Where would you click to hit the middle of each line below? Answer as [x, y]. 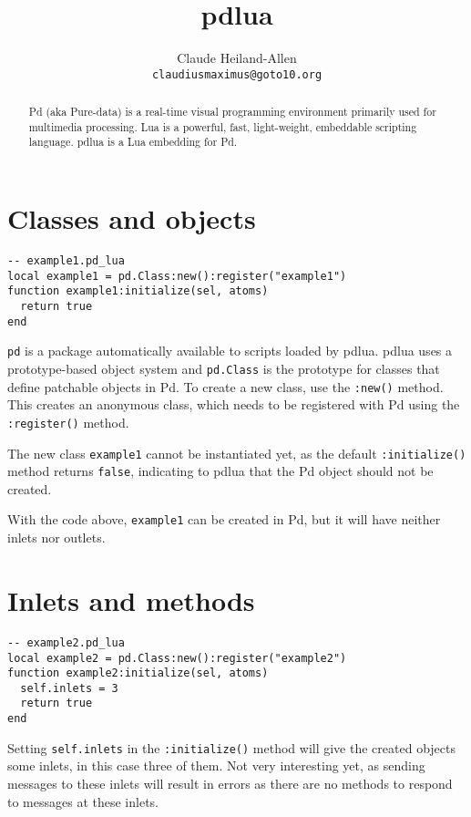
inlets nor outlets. [56, 538]
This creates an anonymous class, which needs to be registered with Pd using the [234, 404]
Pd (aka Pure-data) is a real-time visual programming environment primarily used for [232, 112]
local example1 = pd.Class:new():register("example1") [177, 276]
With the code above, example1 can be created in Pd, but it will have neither [224, 519]
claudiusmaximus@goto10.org [237, 74]
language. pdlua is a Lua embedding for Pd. [133, 142]
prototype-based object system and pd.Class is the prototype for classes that [224, 369]
